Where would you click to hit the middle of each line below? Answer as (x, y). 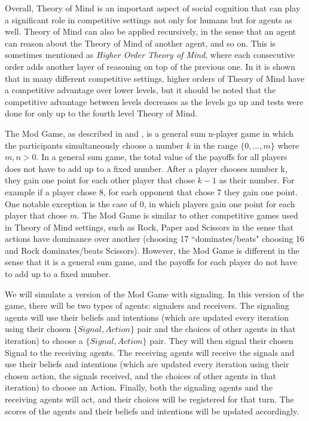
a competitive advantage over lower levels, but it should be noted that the (140, 90)
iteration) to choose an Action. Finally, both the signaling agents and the (139, 387)
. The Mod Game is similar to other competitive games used (188, 215)
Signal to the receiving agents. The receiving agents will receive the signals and (150, 352)
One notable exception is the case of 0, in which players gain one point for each (150, 203)
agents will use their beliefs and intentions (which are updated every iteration (147, 317)
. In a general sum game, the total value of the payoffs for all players (162, 157)
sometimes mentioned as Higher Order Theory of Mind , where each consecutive (150, 55)
